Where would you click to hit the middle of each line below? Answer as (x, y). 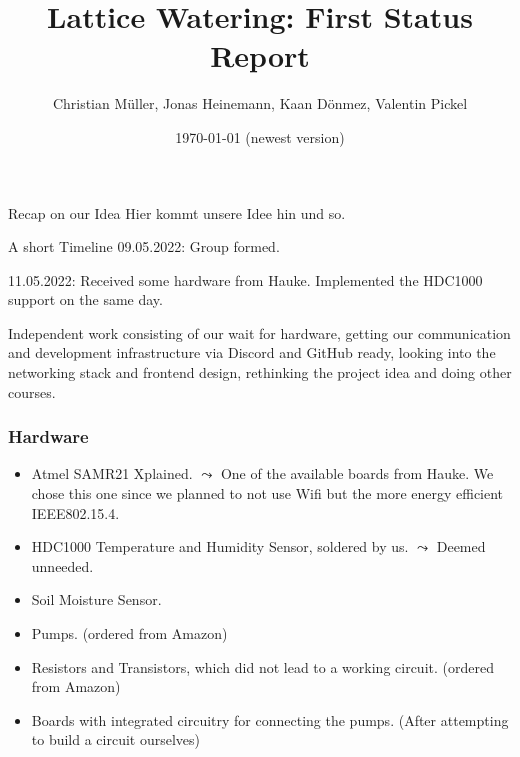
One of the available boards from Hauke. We (357, 473)
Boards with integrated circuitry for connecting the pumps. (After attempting (270, 719)
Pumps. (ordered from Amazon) (129, 633)
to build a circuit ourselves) (116, 739)
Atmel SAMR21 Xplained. (112, 473)
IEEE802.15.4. (75, 512)
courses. (32, 391)
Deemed (461, 546)
